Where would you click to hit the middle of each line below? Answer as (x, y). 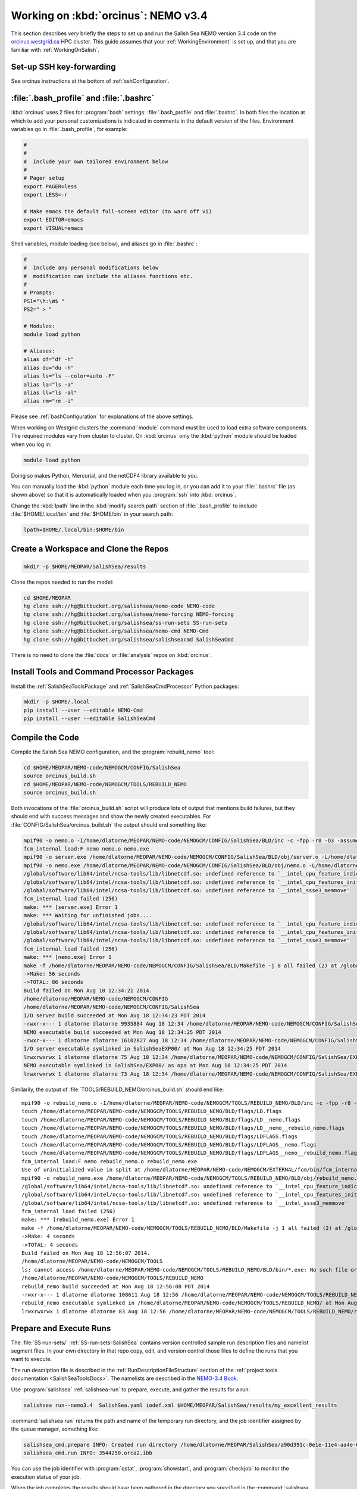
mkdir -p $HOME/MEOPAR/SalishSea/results (85, 566)
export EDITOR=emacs (53, 220)
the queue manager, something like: (55, 1429)
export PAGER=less (50, 186)
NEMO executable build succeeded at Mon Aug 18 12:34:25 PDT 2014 (122, 1032)
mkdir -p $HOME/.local (57, 702)
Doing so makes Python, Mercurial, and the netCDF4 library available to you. (105, 475)
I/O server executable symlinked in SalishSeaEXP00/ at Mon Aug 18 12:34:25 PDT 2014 (152, 1049)
